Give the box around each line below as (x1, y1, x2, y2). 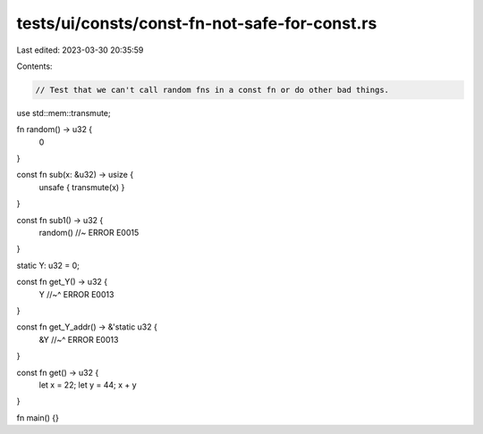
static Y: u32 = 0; (16, 260, 80, 271)
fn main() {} (16, 412, 60, 423)
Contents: (16, 61, 53, 71)
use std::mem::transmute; (16, 107, 111, 118)
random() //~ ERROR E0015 (38, 228, 140, 238)
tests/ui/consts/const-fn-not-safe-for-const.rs (16, 13, 377, 33)
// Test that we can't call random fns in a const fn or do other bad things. (35, 85, 389, 95)
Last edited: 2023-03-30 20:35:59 (16, 45, 144, 55)
